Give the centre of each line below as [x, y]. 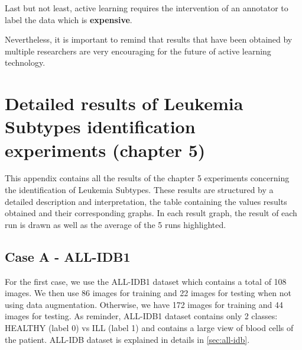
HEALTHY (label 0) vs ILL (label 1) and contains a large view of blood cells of [149, 328]
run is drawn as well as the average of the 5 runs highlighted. [116, 224]
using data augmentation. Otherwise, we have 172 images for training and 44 [144, 304]
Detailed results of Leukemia [124, 103]
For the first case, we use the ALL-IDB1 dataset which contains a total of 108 [146, 281]
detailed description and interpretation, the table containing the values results [146, 201]
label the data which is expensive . [69, 19]
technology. [25, 62]
